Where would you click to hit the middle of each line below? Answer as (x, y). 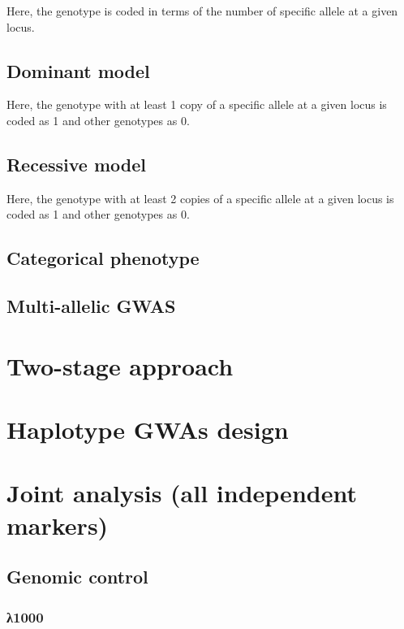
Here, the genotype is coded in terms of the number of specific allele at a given (202, 11)
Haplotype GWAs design (148, 429)
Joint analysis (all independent (182, 493)
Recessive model (76, 164)
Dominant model (78, 70)
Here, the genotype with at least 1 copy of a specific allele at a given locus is (197, 104)
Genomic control (77, 577)
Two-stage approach (120, 365)
